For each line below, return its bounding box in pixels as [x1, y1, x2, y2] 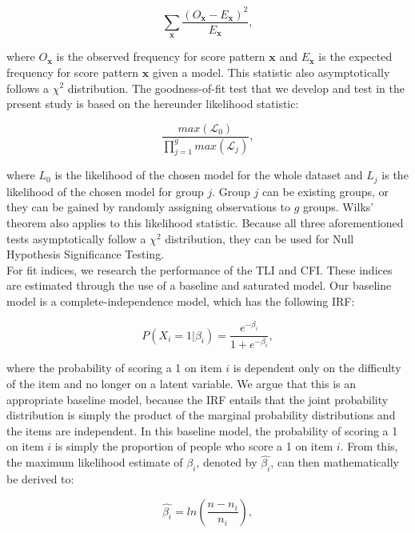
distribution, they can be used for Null [165, 230, 354, 246]
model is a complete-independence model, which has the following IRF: [6, 293, 355, 310]
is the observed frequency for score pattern [56, 48, 265, 65]
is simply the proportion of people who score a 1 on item [54, 438, 333, 455]
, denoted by [196, 454, 257, 471]
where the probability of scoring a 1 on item [6, 359, 222, 376]
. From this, [340, 438, 398, 455]
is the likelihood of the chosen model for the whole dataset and [54, 166, 363, 183]
